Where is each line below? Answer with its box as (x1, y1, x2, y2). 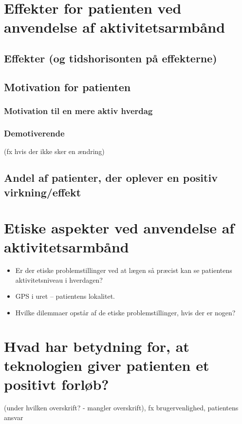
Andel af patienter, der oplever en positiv (4, 170, 218, 185)
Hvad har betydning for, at (4, 336, 189, 356)
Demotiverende (4, 127, 65, 139)
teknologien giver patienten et (4, 355, 209, 375)
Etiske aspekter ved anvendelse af (4, 218, 235, 238)
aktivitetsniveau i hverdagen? (15, 274, 103, 285)
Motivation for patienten (4, 79, 131, 94)
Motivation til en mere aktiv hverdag (4, 105, 153, 117)
